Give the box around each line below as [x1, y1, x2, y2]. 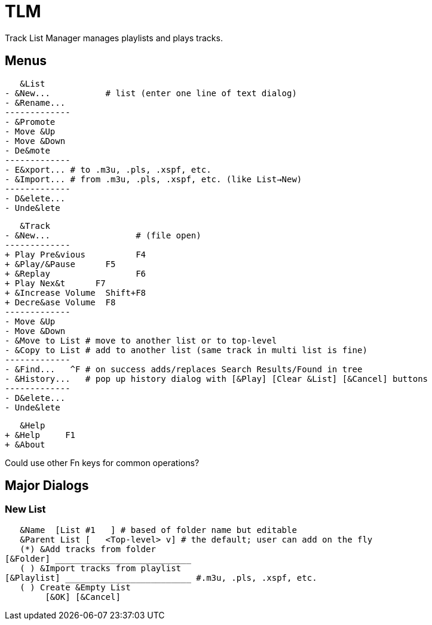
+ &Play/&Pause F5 [5, 259, 116, 269]
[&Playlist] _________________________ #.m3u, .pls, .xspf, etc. [5, 572, 317, 583]
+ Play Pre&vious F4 [5, 249, 146, 259]
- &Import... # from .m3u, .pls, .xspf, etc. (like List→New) [5, 174, 302, 184]
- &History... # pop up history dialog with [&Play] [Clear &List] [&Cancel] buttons [5, 373, 428, 384]
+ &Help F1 [5, 430, 76, 440]
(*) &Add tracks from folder [20, 544, 156, 554]
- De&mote [5, 145, 50, 155]
